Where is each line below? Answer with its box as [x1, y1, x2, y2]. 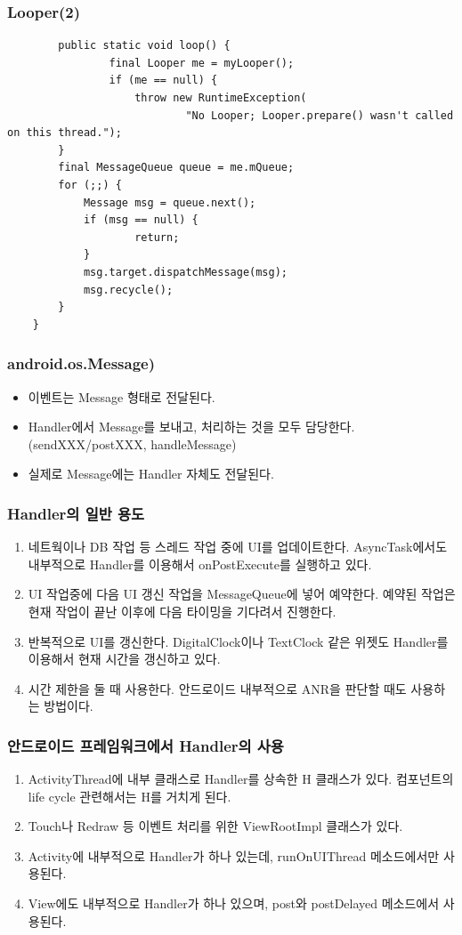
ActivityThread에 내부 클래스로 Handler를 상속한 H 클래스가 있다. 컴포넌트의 [28, 770, 454, 788]
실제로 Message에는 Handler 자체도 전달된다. [28, 464, 274, 483]
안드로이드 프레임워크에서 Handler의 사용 [7, 734, 284, 756]
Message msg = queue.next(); [83, 196, 256, 209]
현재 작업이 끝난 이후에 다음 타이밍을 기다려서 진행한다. [28, 601, 336, 620]
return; [134, 230, 180, 244]
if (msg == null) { [83, 214, 199, 227]
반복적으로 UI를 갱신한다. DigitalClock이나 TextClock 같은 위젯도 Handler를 [28, 632, 449, 650]
